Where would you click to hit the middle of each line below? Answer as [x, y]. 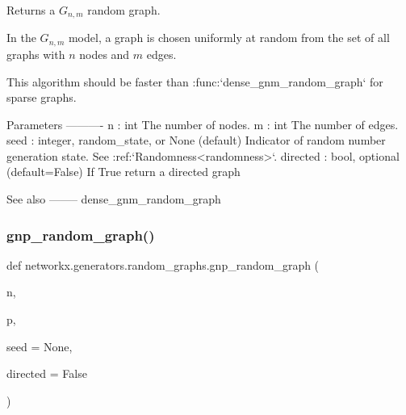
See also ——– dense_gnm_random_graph [114, 199]
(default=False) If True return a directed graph [123, 172]
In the [21, 38]
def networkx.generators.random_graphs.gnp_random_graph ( [163, 264]
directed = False [47, 373]
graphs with [36, 54]
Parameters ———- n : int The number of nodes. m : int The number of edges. [203, 124]
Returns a [31, 10]
